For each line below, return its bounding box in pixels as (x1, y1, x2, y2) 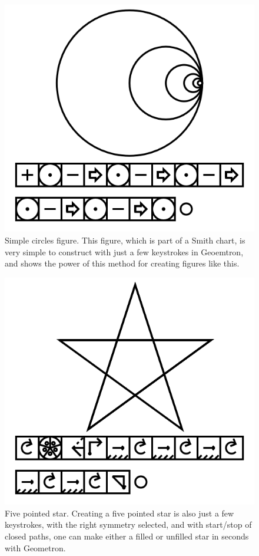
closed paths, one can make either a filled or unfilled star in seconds (5, 530, 249, 542)
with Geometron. (5, 541, 66, 554)
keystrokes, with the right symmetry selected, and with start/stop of (5, 518, 252, 531)
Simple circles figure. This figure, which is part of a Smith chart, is (5, 234, 245, 246)
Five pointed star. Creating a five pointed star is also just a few (5, 506, 234, 519)
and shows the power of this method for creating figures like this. (5, 257, 240, 269)
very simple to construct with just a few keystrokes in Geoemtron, (5, 245, 244, 258)
